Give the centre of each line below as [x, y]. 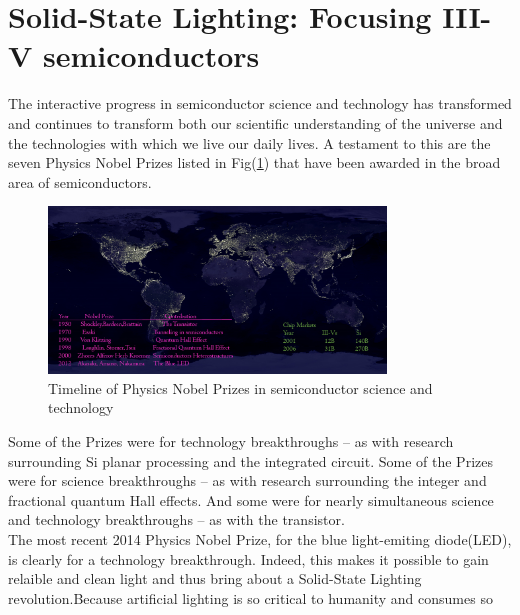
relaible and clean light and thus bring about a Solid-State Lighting [215, 578]
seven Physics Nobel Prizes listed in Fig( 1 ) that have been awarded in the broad [254, 162]
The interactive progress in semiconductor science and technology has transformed [260, 103]
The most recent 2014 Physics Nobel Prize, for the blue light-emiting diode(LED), [260, 538]
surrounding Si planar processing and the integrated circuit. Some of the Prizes [250, 460]
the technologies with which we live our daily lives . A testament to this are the [249, 142]
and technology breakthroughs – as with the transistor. [176, 519]
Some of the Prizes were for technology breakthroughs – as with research [231, 441]
